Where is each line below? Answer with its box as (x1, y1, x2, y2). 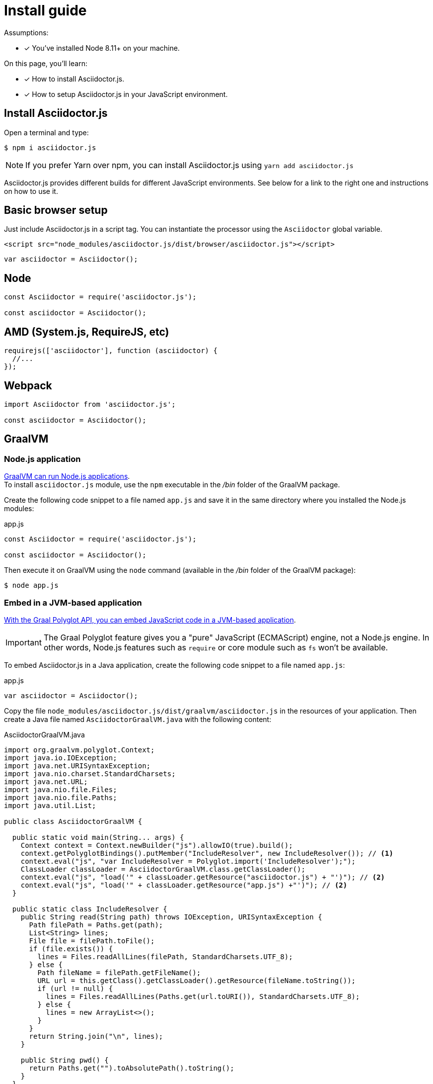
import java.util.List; (4, 801, 96, 810)
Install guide (4, 2, 87, 19)
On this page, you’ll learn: (4, 59, 87, 68)
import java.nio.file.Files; (4, 785, 117, 794)
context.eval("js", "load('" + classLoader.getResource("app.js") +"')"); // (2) (20, 881, 348, 889)
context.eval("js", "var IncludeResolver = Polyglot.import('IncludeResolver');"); (20, 857, 356, 865)
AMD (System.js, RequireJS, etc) (4, 325, 169, 338)
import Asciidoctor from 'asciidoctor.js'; (4, 400, 176, 408)
